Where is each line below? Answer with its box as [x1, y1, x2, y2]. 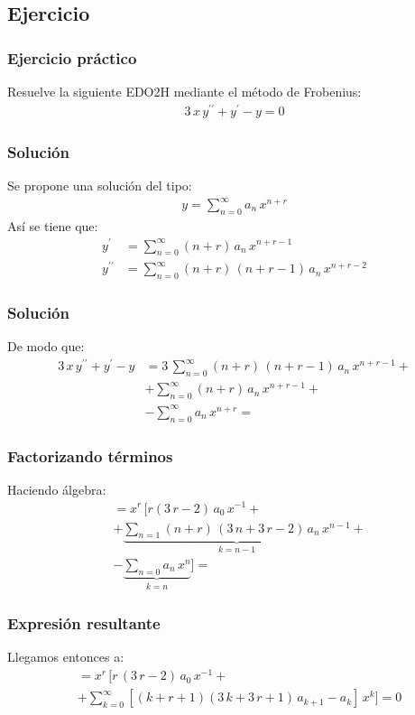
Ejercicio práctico [7, 46, 137, 69]
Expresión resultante [7, 612, 161, 635]
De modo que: [7, 337, 85, 356]
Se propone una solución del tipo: [7, 175, 192, 194]
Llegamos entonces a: [7, 647, 124, 666]
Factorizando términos [7, 444, 173, 467]
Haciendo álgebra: [7, 479, 106, 498]
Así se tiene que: [7, 216, 98, 235]
